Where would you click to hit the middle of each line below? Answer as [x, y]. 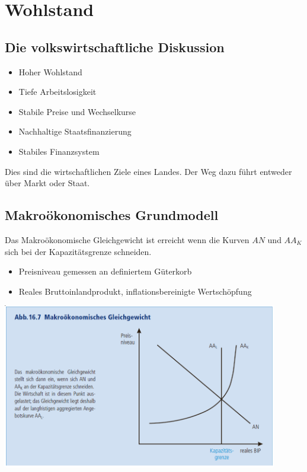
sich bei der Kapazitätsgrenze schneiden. [78, 251]
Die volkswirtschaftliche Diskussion [115, 47]
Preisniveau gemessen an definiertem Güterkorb [105, 271]
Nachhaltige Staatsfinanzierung [75, 131]
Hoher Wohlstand [50, 71]
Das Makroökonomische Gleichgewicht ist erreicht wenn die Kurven [127, 239]
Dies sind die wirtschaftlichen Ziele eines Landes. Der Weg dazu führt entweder [148, 171]
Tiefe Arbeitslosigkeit [57, 92]
